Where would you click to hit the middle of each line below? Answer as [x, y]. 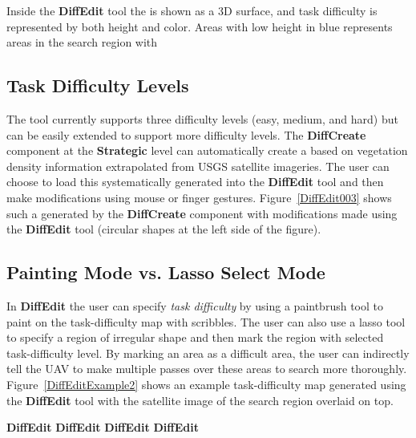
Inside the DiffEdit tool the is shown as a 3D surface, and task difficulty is [192, 10]
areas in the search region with [82, 42]
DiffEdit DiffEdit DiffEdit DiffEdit [103, 427]
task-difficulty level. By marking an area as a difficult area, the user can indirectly [208, 353]
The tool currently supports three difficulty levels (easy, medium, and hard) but [202, 118]
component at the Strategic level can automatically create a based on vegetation [207, 150]
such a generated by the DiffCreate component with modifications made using [202, 213]
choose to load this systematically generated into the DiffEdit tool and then [195, 182]
